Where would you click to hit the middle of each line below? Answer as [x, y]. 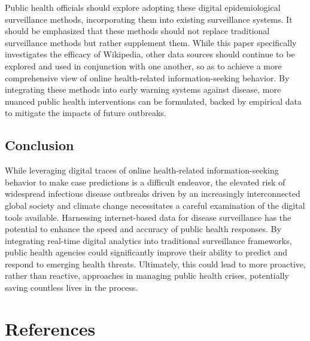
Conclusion [39, 145]
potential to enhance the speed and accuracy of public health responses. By [143, 229]
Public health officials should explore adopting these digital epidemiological [143, 7]
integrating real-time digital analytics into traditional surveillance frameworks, [148, 240]
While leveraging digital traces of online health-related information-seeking [142, 170]
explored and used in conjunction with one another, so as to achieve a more [143, 66]
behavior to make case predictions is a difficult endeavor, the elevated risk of [145, 182]
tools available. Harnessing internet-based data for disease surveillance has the [148, 217]
